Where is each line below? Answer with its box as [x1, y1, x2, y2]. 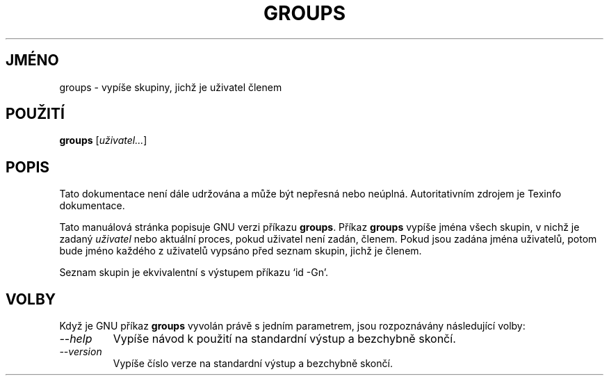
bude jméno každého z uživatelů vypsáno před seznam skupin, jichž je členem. [59, 245, 422, 257]
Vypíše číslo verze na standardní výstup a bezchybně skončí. [113, 357, 393, 370]
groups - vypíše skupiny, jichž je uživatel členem [59, 81, 282, 93]
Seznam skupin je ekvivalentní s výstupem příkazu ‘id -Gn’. [59, 266, 329, 279]
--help [59, 332, 92, 346]
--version [59, 346, 102, 358]
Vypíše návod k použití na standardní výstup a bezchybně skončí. [113, 332, 456, 346]
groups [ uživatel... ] [59, 134, 147, 147]
